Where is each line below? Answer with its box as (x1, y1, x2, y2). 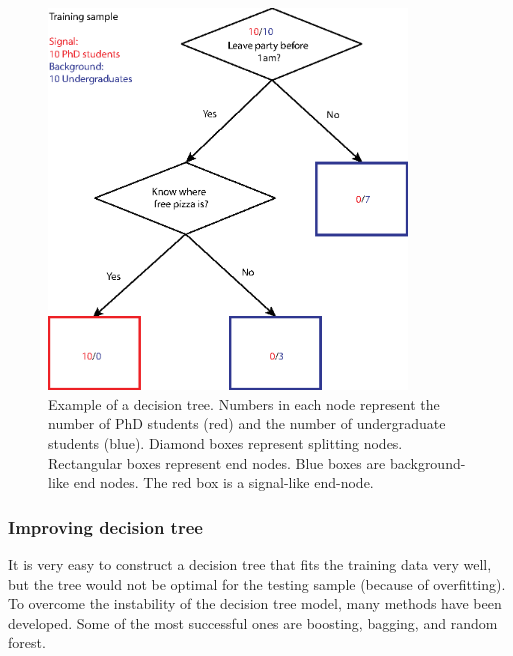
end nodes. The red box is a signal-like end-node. (73, 472, 374, 493)
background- (389, 452, 466, 473)
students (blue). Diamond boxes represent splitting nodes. (48, 432, 403, 453)
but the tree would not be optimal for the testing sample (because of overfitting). (8, 573, 506, 594)
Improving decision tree (8, 514, 203, 539)
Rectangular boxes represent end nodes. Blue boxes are (48, 452, 386, 473)
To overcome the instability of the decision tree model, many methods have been (8, 593, 502, 614)
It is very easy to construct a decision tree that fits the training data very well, (8, 553, 492, 574)
